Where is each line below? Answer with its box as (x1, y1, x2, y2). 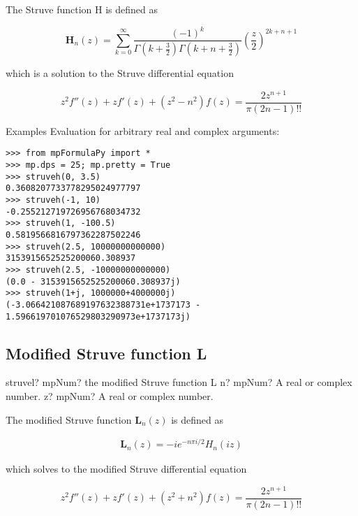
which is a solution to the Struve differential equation (6, 66, 234, 80)
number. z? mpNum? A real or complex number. (6, 388, 214, 403)
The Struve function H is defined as (6, 2, 158, 16)
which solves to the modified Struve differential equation (6, 461, 247, 476)
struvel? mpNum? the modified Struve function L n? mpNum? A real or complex (6, 375, 352, 389)
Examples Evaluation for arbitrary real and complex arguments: (6, 123, 280, 138)
